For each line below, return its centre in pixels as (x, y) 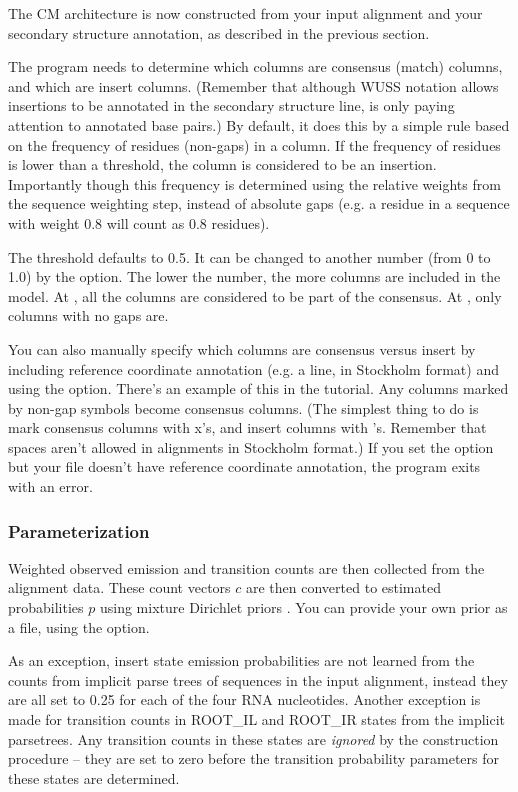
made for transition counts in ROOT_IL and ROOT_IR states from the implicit (257, 719)
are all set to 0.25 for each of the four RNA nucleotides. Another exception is (244, 699)
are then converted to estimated (343, 587)
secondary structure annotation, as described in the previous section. (219, 32)
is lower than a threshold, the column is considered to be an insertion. (222, 164)
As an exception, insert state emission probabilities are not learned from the (241, 660)
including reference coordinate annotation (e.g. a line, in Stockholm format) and (253, 368)
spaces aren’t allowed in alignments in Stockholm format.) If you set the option (251, 446)
